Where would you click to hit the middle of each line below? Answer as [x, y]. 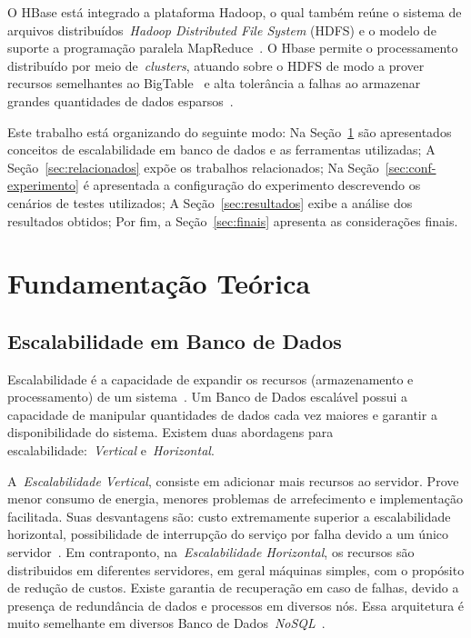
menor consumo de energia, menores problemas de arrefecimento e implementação [235, 498]
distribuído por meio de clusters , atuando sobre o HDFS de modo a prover [216, 65]
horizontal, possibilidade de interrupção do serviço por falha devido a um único [228, 534]
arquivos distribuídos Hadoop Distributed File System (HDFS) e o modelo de [222, 30]
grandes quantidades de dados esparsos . [120, 100]
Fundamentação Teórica [159, 283]
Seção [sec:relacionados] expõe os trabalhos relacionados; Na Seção [193, 167]
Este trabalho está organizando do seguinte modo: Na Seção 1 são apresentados [230, 131]
